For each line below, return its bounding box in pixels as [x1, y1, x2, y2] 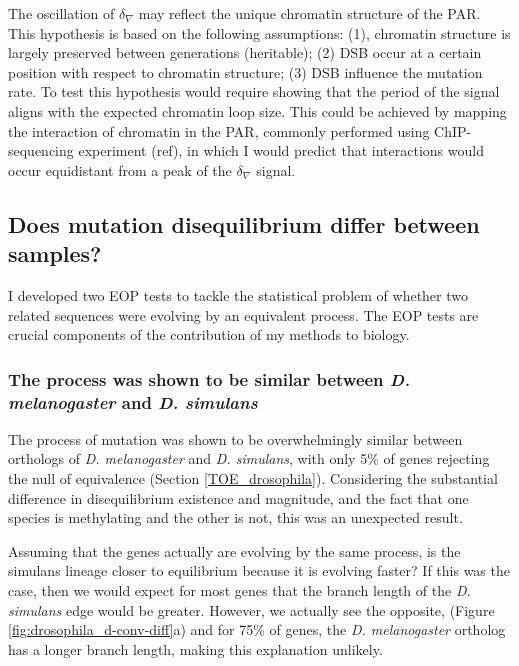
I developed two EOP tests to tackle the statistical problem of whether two [8, 284, 468, 305]
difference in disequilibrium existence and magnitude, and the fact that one [8, 487, 469, 508]
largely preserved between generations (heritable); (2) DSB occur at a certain [8, 42, 482, 63]
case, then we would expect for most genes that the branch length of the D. [8, 580, 471, 601]
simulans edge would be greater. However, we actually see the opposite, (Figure [8, 599, 495, 620]
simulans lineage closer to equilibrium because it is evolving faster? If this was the [8, 560, 510, 581]
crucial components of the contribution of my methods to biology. [8, 324, 410, 345]
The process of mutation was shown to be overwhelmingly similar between [8, 428, 463, 449]
